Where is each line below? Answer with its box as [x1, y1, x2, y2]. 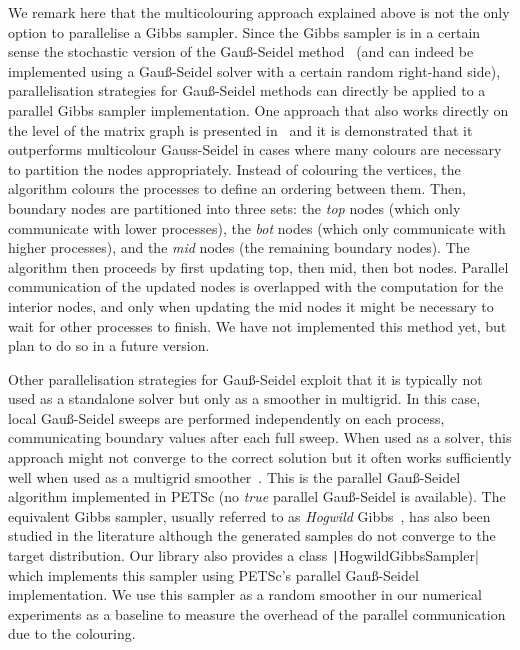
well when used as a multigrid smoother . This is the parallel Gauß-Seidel [8, 466, 461, 487]
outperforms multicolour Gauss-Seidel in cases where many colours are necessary [8, 139, 502, 160]
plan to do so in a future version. [8, 335, 210, 356]
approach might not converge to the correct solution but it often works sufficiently [8, 447, 512, 468]
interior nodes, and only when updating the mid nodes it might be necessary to [8, 295, 494, 316]
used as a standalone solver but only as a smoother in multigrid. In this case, [8, 388, 481, 409]
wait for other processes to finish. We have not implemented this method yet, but [8, 315, 507, 336]
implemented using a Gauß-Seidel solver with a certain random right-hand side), [8, 60, 501, 81]
